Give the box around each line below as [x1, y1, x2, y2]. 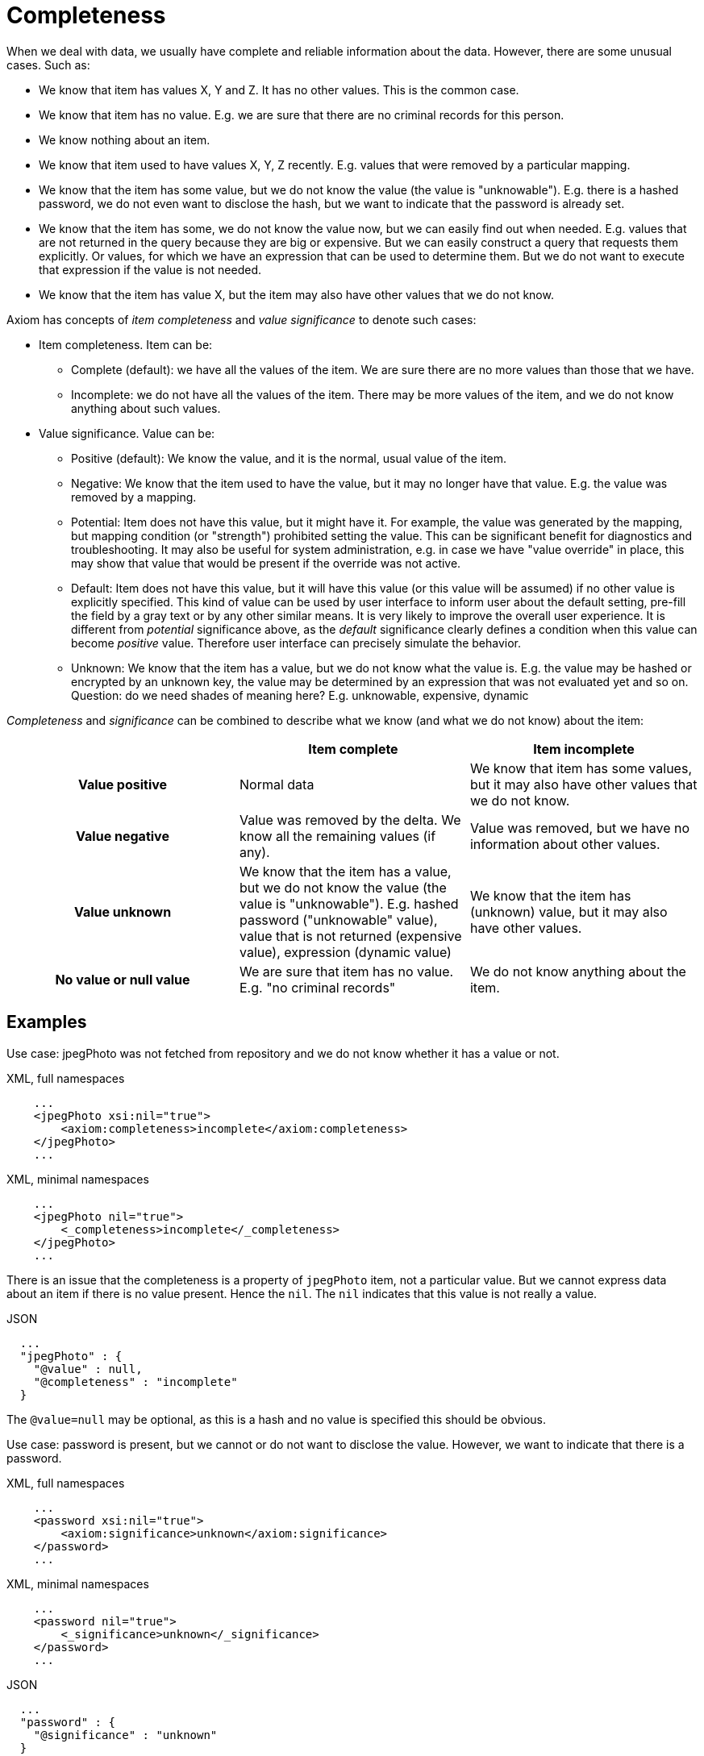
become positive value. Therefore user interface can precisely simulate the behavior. [71, 635, 522, 650]
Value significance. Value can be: [39, 426, 215, 440]
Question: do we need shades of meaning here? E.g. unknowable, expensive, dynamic [71, 688, 529, 702]
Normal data [239, 776, 315, 793]
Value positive [77, 776, 168, 793]
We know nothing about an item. [39, 132, 210, 147]
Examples [6, 1012, 87, 1033]
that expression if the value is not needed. [39, 262, 262, 277]
